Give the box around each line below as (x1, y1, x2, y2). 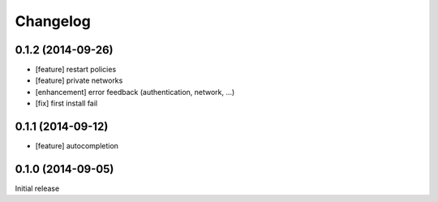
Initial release (15, 183, 60, 194)
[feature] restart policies (35, 65, 117, 75)
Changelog (15, 12, 91, 30)
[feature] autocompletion (35, 141, 119, 151)
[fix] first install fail (35, 98, 98, 109)
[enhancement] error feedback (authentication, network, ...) (35, 87, 235, 97)
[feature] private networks (35, 75, 123, 85)
